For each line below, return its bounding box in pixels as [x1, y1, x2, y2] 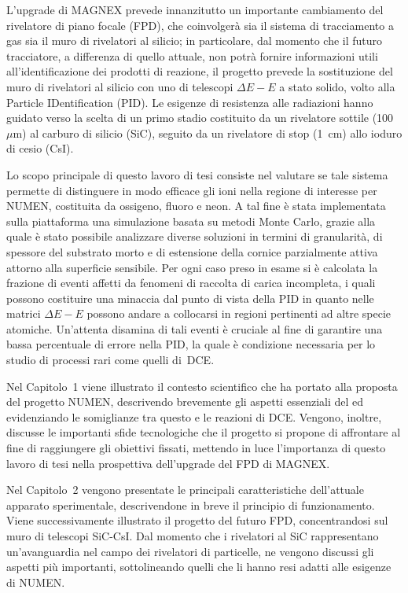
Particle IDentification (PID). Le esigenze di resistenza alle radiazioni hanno [6, 94, 373, 110]
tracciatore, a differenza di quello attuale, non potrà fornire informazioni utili [6, 47, 378, 64]
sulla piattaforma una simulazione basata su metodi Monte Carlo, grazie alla [6, 212, 376, 229]
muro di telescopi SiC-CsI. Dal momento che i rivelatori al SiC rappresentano [6, 528, 379, 543]
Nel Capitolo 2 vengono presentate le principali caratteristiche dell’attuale [6, 481, 364, 498]
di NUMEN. [6, 573, 65, 590]
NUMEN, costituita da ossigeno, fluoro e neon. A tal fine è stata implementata [6, 197, 386, 214]
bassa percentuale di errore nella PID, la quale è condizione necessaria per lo [6, 336, 376, 352]
